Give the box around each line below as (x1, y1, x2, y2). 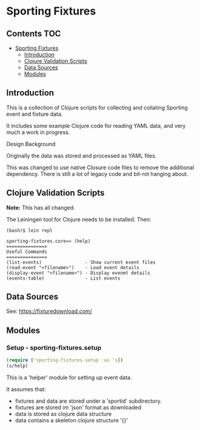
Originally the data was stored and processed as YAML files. (6, 152, 157, 159)
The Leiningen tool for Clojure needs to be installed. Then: (6, 215, 152, 223)
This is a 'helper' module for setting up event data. (6, 374, 132, 381)
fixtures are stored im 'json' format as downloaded (15, 403, 141, 411)
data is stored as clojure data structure (15, 410, 112, 417)
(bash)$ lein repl (6, 227, 53, 233)
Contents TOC (6, 29, 61, 39)
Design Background (6, 140, 56, 147)
